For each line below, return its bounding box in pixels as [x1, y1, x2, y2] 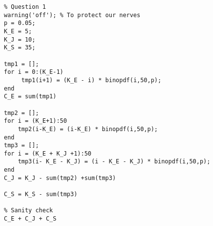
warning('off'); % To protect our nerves [4, 11, 141, 19]
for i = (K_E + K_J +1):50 [4, 150, 91, 157]
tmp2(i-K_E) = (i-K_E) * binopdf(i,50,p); [18, 125, 158, 133]
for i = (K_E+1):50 [4, 117, 67, 125]
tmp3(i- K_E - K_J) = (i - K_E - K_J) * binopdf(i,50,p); [18, 158, 211, 165]
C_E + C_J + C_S [4, 215, 57, 223]
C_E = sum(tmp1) [4, 93, 57, 100]
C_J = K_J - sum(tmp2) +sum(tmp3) [4, 174, 116, 181]
